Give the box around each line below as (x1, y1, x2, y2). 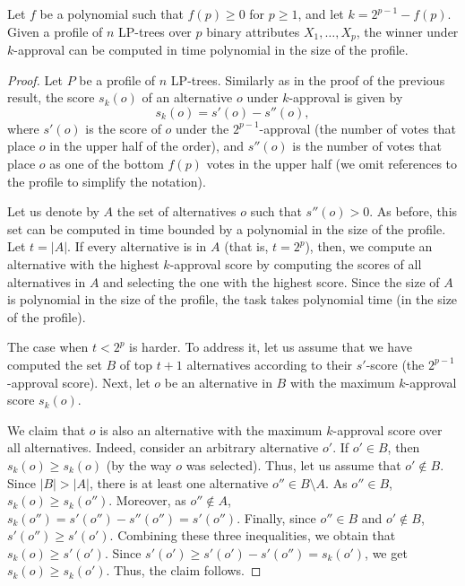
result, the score (7, 88, 95, 107)
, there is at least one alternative (89, 473, 269, 492)
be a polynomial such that (39, 4, 184, 22)
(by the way (106, 455, 172, 474)
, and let (297, 4, 344, 22)
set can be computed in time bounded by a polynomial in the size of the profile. (7, 219, 446, 238)
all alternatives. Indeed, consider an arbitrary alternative (7, 438, 319, 457)
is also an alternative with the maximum (99, 420, 323, 439)
